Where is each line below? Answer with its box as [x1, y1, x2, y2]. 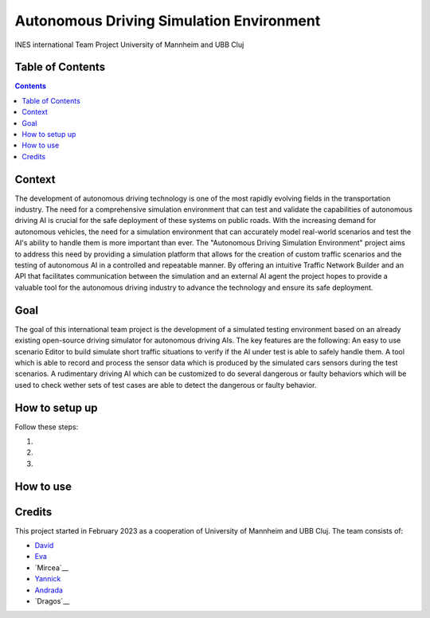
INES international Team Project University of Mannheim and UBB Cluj [14, 40, 244, 49]
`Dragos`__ [34, 596, 70, 606]
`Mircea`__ [34, 562, 69, 573]
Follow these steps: [14, 422, 79, 432]
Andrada [34, 585, 64, 595]
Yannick [34, 574, 61, 584]
